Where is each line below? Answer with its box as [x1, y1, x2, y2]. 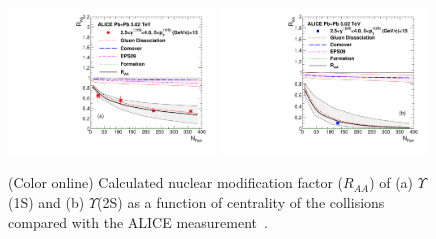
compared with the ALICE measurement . [8, 211, 268, 232]
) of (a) [369, 172, 414, 193]
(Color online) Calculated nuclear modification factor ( [8, 172, 343, 193]
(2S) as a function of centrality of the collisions [97, 192, 385, 212]
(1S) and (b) [8, 192, 85, 212]
